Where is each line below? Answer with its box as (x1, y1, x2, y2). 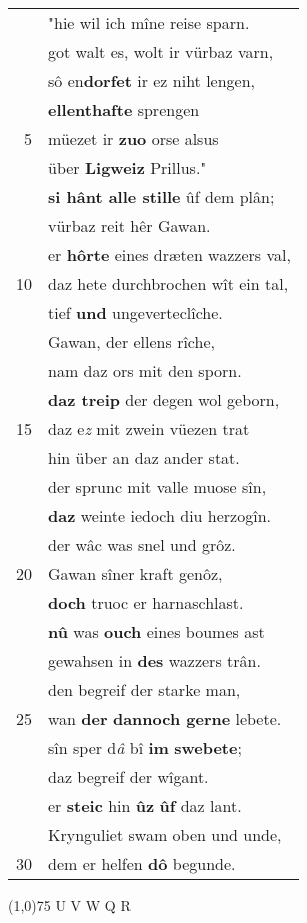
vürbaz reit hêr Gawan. (48, 214, 211, 237)
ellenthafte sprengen (48, 98, 200, 121)
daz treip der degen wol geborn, (48, 388, 280, 411)
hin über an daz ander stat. (48, 446, 240, 469)
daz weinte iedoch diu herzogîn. (48, 504, 271, 527)
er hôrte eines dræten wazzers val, (48, 243, 291, 266)
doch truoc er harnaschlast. (48, 591, 244, 614)
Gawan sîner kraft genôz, (48, 562, 223, 585)
